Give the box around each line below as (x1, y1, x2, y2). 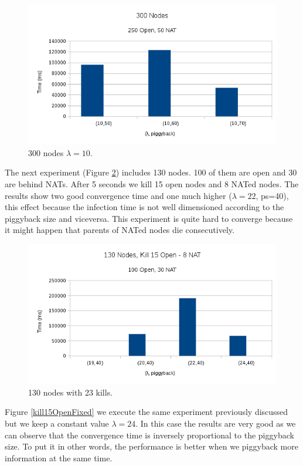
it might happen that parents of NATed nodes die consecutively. (5, 224, 234, 236)
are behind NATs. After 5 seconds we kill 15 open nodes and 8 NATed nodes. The (5, 178, 299, 190)
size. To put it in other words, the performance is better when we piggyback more (5, 440, 298, 453)
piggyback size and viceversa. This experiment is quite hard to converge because (5, 212, 293, 224)
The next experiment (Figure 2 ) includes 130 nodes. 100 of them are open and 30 (5, 166, 297, 178)
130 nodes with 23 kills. (28, 386, 113, 398)
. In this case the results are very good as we (135, 417, 296, 430)
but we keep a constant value (5, 417, 109, 430)
